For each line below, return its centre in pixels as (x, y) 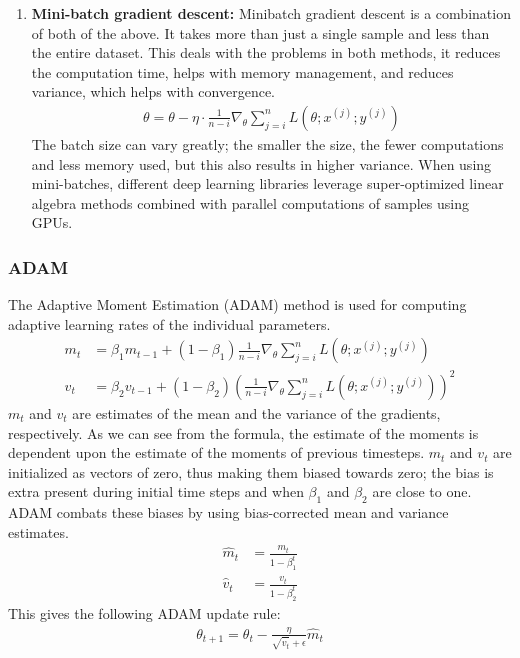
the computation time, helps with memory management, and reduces (242, 71)
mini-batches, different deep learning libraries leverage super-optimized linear (267, 183)
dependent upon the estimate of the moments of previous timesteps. (216, 452)
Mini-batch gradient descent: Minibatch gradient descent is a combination (271, 13)
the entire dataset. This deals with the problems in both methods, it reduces (266, 52)
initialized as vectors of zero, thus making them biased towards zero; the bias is (251, 471)
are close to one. (422, 491)
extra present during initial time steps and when (156, 491)
